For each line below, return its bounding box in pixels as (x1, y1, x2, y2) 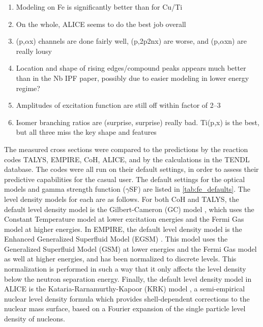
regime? (16, 82, 40, 93)
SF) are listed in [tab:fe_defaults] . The (129, 184, 250, 194)
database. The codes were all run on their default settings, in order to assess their (4, 164, 259, 174)
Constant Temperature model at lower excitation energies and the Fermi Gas (4, 214, 244, 224)
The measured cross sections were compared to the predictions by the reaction (4, 143, 248, 154)
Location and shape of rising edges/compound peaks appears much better (16, 63, 246, 73)
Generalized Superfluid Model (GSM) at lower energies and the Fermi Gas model (4, 243, 257, 254)
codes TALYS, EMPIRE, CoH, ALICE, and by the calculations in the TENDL (4, 154, 250, 164)
